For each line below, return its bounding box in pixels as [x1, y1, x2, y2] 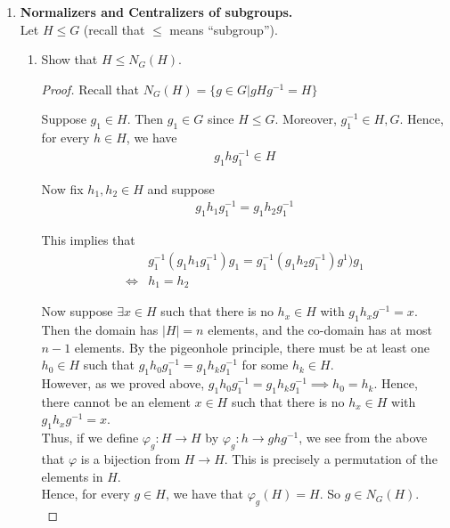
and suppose [147, 179, 215, 198]
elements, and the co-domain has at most [208, 321, 432, 339]
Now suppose [41, 302, 113, 321]
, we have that [165, 484, 244, 503]
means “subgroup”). [169, 20, 278, 38]
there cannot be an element [41, 392, 191, 410]
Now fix [41, 179, 84, 198]
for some [241, 355, 289, 374]
